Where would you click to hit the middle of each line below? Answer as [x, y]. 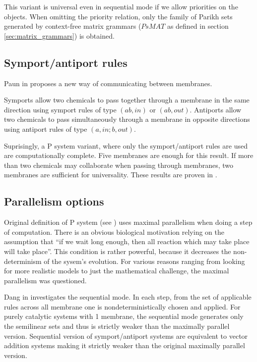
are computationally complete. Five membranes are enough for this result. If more [129, 155]
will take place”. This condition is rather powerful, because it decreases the [118, 251]
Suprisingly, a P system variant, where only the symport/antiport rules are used [126, 145]
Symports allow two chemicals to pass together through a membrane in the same [127, 100]
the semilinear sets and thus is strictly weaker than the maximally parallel [117, 326]
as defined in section [198, 26]
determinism [23, 261]
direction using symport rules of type [60, 109]
